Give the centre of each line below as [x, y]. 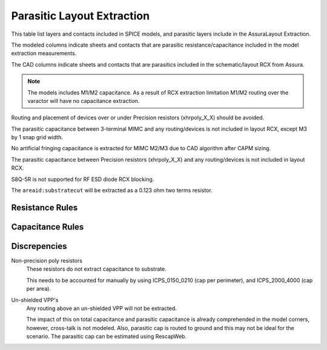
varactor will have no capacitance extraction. [84, 101]
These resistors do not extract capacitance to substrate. [96, 269]
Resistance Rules [45, 207]
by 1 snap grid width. [37, 137]
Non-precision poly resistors [47, 260]
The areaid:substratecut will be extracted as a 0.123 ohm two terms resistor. [112, 190]
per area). [39, 289]
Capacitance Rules [48, 227]
